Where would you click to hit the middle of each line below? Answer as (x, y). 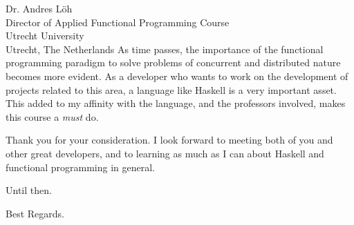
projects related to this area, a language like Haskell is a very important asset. (171, 89)
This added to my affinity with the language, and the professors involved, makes (176, 103)
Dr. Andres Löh (39, 8)
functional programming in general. (80, 167)
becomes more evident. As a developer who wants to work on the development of (177, 76)
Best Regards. (35, 213)
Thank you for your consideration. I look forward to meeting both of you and (169, 140)
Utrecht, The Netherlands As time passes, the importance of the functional (165, 49)
